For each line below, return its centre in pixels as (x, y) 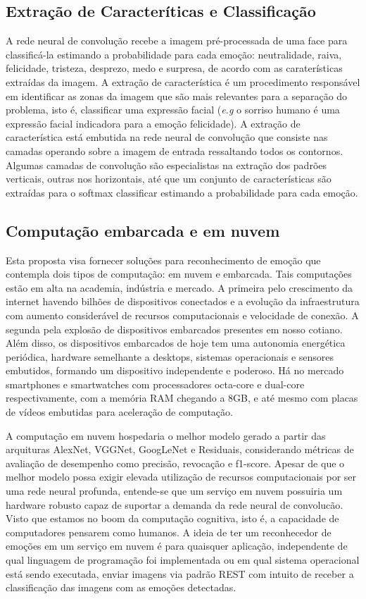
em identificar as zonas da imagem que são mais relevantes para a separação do (177, 95)
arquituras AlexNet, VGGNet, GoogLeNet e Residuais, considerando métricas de (180, 449)
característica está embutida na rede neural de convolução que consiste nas (167, 137)
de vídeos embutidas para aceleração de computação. (119, 412)
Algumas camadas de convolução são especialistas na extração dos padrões (166, 165)
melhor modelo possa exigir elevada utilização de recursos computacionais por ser (181, 477)
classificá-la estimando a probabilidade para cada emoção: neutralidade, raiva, (174, 54)
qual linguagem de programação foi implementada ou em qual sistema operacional (183, 560)
